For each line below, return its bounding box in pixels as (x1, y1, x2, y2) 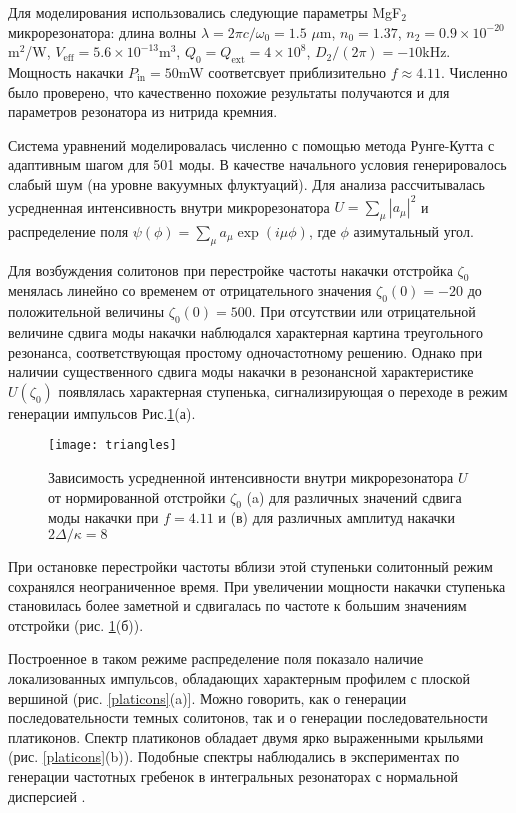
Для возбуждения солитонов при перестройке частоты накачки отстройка (8, 259, 453, 280)
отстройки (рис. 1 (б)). (8, 614, 144, 635)
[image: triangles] (48, 438, 177, 453)
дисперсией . (8, 785, 86, 806)
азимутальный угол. (353, 220, 474, 241)
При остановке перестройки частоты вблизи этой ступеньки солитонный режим (8, 556, 493, 577)
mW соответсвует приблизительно (178, 61, 387, 82)
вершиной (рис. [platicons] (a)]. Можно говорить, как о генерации (8, 687, 407, 708)
